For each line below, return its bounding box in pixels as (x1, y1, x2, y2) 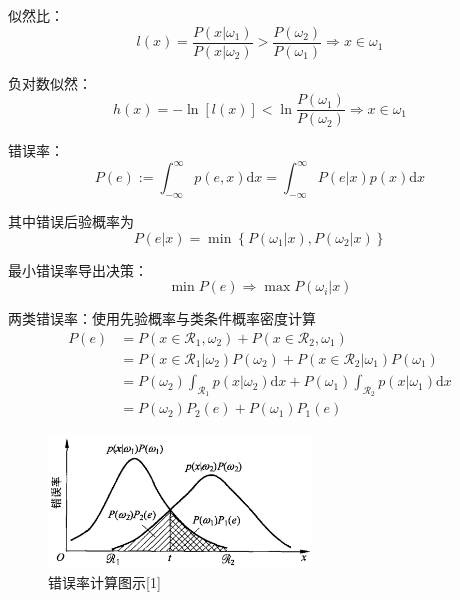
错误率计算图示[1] (48, 571, 161, 592)
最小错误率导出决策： (8, 259, 148, 280)
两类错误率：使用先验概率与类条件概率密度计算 (8, 308, 316, 329)
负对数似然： (8, 72, 92, 93)
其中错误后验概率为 (8, 211, 134, 232)
